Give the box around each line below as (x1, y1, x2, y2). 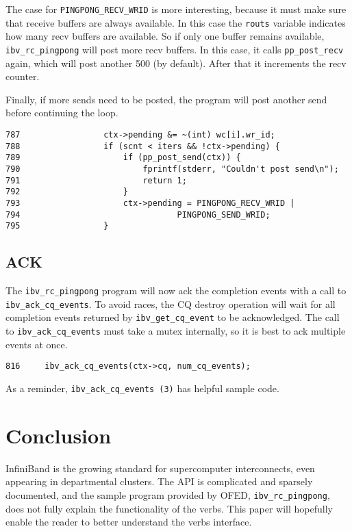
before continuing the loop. (5, 105, 118, 120)
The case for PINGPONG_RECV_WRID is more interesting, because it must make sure (5, 2, 347, 16)
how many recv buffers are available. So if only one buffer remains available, (5, 29, 325, 43)
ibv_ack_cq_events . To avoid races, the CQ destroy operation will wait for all (5, 296, 336, 311)
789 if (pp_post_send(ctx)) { (5, 153, 241, 163)
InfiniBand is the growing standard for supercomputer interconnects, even (5, 461, 315, 475)
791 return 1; (5, 175, 187, 185)
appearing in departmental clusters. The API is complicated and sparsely (5, 474, 313, 489)
